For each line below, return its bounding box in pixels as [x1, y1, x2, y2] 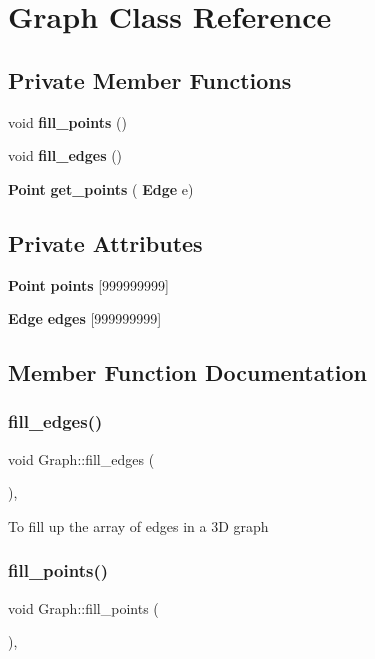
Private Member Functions [8, 64, 292, 95]
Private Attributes [8, 227, 203, 258]
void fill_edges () [8, 145, 123, 166]
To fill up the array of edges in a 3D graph [8, 515, 269, 536]
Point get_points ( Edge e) [8, 178, 194, 199]
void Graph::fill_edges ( [8, 448, 155, 469]
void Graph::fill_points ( [8, 597, 159, 618]
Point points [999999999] [8, 274, 169, 295]
